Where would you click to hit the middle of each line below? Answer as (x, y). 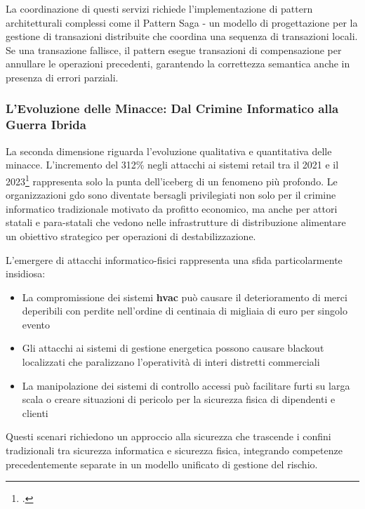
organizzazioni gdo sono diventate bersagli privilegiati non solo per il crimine (171, 195)
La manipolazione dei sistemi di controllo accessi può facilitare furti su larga (186, 385)
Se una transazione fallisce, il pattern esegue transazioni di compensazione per (174, 49)
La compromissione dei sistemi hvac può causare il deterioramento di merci (185, 297)
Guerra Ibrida (46, 125)
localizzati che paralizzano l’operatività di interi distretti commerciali (171, 362)
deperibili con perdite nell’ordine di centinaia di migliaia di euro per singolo (185, 311)
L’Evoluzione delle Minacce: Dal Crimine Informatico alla (172, 108)
